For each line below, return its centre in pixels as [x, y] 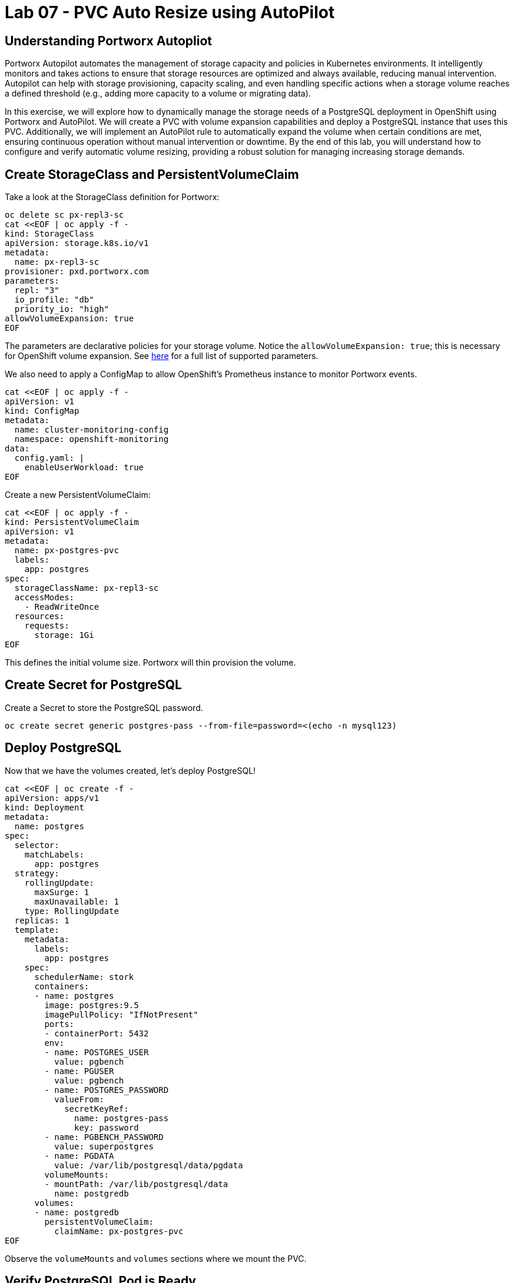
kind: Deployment [44, 807]
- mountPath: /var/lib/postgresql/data [136, 1184]
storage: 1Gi [64, 635]
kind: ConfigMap [42, 411]
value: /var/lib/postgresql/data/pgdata [149, 1165]
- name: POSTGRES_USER [97, 1052]
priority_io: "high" [62, 309]
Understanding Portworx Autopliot [108, 41]
